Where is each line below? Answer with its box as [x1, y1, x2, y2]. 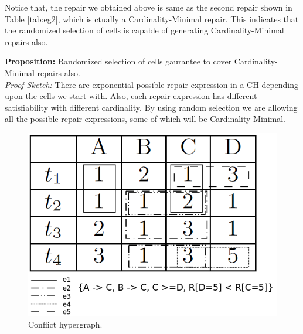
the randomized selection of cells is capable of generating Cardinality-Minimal [5, 24, 284, 36]
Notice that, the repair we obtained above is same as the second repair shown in [5, 1, 292, 13]
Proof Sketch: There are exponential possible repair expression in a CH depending [5, 78, 299, 90]
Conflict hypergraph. [28, 318, 103, 330]
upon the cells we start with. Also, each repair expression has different [5, 90, 257, 102]
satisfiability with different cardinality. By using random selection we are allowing [5, 101, 298, 113]
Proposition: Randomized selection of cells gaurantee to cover [5, 55, 232, 67]
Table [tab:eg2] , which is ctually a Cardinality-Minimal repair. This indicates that [5, 12, 299, 25]
